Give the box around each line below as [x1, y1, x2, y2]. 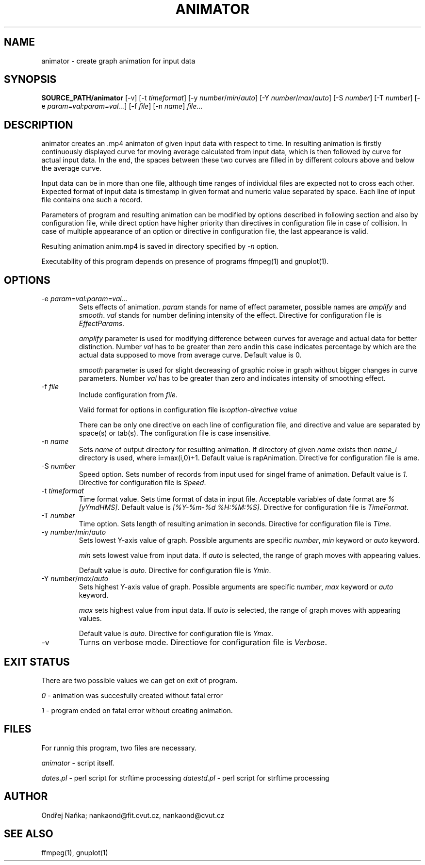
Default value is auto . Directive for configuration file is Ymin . [79, 566, 271, 575]
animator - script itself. [41, 758, 114, 767]
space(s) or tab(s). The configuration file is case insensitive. [79, 429, 271, 438]
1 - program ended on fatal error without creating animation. [41, 706, 233, 715]
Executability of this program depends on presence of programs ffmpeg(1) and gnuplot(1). [41, 257, 329, 266]
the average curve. [41, 164, 102, 173]
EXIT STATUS [4, 655, 70, 668]
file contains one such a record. [41, 196, 143, 204]
